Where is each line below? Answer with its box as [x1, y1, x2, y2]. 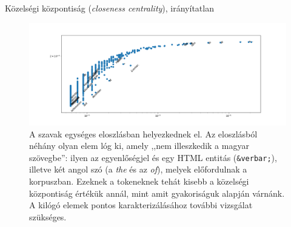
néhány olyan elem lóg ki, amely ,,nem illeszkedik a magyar [29, 139, 249, 152]
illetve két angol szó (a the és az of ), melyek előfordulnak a [29, 163, 247, 176]
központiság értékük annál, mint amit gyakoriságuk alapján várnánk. [29, 186, 285, 199]
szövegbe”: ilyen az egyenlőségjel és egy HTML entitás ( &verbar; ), [29, 151, 277, 163]
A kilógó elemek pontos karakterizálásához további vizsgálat [29, 199, 253, 211]
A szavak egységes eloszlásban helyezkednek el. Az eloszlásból [29, 127, 258, 140]
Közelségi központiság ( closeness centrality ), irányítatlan [5, 2, 214, 14]
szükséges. [29, 210, 67, 223]
